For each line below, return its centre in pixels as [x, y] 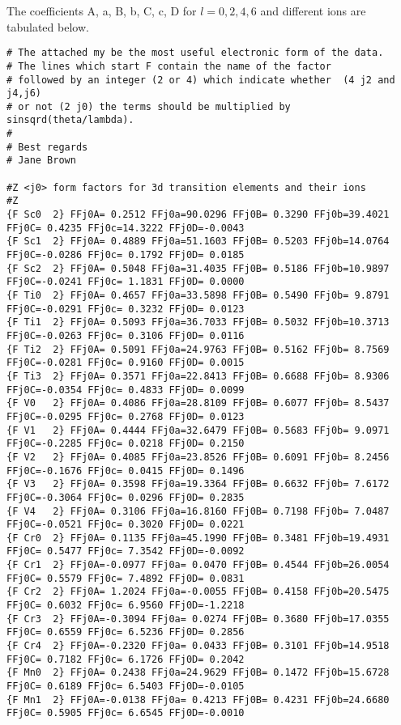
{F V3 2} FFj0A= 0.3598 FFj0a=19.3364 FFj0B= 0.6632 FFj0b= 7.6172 [198, 484]
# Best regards [47, 147]
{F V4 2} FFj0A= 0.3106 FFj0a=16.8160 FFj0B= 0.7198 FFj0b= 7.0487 [198, 511]
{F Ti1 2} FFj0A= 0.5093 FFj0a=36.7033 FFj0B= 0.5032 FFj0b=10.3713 [198, 322]
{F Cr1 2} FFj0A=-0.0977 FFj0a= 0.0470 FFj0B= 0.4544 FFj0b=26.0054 [198, 565]
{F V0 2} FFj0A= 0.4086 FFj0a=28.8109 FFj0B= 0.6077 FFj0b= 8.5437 [198, 403]
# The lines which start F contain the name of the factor [169, 66]
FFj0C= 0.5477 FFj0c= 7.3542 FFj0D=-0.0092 [126, 551]
